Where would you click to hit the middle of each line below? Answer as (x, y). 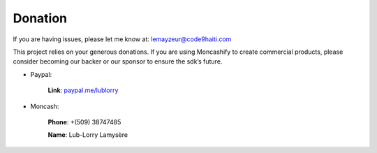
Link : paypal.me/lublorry (83, 90)
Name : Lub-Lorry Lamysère (88, 135)
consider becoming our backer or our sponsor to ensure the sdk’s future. (118, 61)
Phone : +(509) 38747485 (84, 122)
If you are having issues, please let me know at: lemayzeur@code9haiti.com (122, 39)
